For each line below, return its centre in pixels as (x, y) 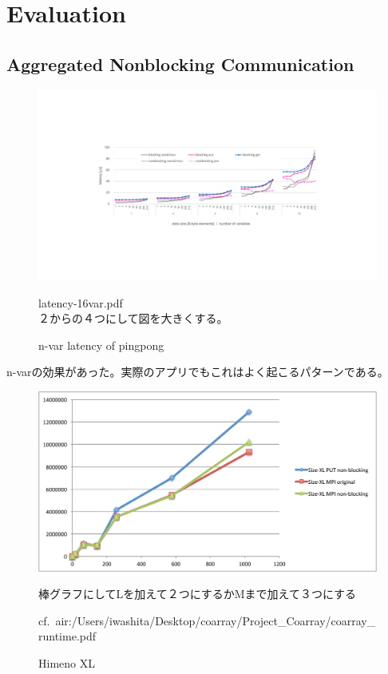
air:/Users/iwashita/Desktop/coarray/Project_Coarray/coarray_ (216, 620)
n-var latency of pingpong (101, 345)
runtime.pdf (67, 636)
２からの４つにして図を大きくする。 (133, 318)
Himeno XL (67, 663)
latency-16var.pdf (81, 302)
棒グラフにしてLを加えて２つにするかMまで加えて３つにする (198, 594)
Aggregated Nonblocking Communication (180, 63)
